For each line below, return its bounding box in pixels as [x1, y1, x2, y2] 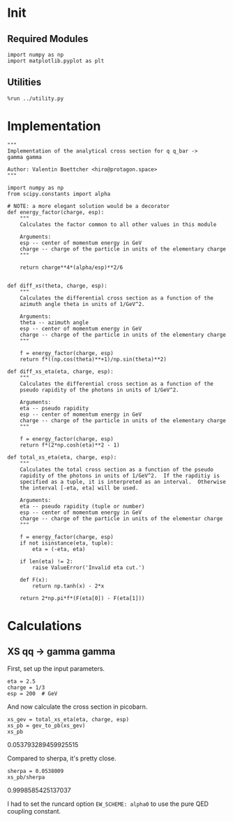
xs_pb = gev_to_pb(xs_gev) [7, 722, 86, 729]
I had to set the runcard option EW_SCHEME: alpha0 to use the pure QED [7, 800, 209, 808]
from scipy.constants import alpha [7, 190, 111, 197]
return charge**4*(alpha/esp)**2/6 [20, 264, 123, 271]
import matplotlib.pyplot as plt [7, 57, 105, 64]
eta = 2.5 [7, 678, 36, 685]
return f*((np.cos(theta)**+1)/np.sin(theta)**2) [20, 356, 167, 363]
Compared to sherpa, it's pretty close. [7, 754, 116, 762]
